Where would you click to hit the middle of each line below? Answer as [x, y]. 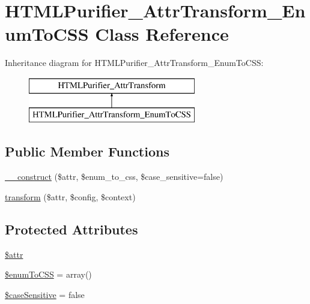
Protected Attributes [71, 229]
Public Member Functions [87, 151]
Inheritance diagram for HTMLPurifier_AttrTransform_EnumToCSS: [134, 63]
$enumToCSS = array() [48, 274]
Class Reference [162, 34]
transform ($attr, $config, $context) [70, 196]
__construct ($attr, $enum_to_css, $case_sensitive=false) [114, 177]
